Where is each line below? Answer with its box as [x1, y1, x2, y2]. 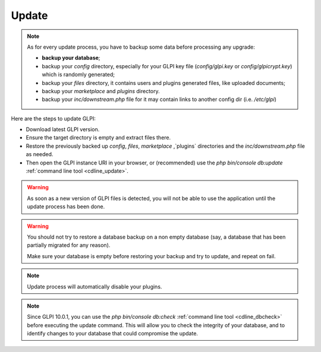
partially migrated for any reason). [27, 242, 111, 249]
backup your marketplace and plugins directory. [42, 87, 160, 94]
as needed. [26, 151, 53, 158]
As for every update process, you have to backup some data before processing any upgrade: [27, 43, 255, 50]
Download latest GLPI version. [26, 126, 100, 133]
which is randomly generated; [42, 71, 115, 78]
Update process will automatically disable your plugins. [27, 283, 162, 290]
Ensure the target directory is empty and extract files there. [26, 134, 171, 141]
